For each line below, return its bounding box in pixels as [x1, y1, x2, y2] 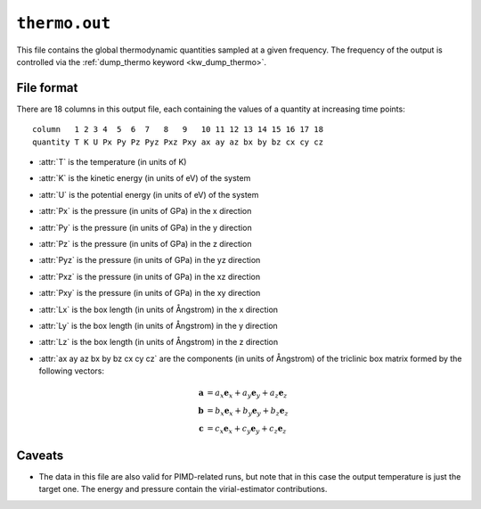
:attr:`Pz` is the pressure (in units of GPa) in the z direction [38, 238, 252, 249]
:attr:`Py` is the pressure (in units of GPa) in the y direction [38, 222, 253, 233]
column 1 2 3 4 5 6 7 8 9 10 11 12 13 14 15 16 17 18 [32, 125, 324, 135]
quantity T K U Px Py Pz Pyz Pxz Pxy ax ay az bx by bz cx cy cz [32, 136, 324, 147]
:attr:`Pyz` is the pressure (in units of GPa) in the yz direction [38, 255, 261, 266]
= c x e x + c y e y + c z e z [206, 423, 287, 436]
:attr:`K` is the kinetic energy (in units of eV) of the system [38, 173, 251, 184]
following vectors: [38, 365, 105, 376]
